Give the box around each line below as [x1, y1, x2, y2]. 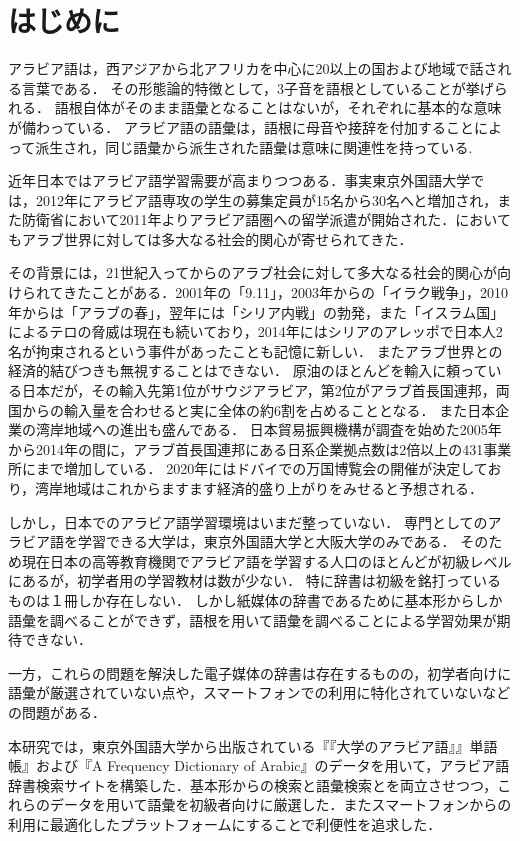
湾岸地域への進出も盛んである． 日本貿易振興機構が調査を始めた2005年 [35, 419, 502, 440]
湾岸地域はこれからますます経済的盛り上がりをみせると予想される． [35, 478, 484, 498]
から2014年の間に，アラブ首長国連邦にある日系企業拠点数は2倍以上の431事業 [8, 438, 512, 459]
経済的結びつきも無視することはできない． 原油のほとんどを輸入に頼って [8, 360, 488, 381]
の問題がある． [8, 701, 106, 722]
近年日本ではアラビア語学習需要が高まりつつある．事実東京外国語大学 [8, 170, 471, 191]
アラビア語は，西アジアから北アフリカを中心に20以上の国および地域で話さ [8, 58, 498, 79]
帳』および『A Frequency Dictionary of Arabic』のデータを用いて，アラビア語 [8, 755, 510, 776]
